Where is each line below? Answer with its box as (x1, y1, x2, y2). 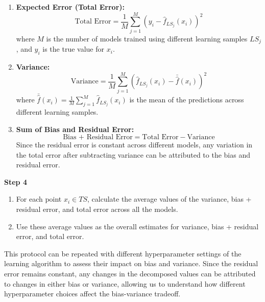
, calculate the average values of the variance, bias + (87, 193, 252, 204)
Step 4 (4, 176, 27, 187)
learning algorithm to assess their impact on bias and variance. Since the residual (4, 258, 258, 269)
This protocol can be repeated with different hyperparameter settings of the (4, 248, 242, 258)
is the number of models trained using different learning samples (46, 33, 248, 44)
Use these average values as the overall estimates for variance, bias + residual (16, 221, 259, 231)
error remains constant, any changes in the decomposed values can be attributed (4, 268, 256, 279)
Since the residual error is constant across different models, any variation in (16, 139, 253, 150)
